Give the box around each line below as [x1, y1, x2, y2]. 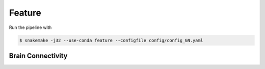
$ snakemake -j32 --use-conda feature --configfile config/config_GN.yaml [19, 37, 204, 43]
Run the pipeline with [9, 24, 52, 30]
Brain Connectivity [9, 51, 68, 60]
